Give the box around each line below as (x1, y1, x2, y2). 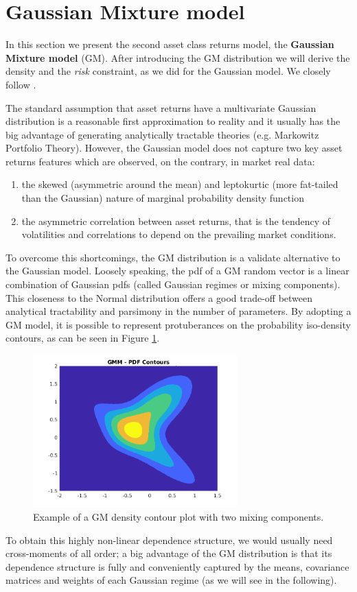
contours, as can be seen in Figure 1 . (5, 331, 160, 345)
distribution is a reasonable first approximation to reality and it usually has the (5, 114, 341, 128)
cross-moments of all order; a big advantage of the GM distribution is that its (5, 546, 332, 560)
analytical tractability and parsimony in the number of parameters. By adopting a (5, 304, 352, 318)
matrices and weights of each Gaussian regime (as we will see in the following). (5, 573, 337, 587)
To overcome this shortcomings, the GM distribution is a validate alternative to (5, 250, 341, 264)
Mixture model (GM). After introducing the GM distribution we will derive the (5, 50, 350, 64)
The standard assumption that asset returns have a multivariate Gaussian (5, 100, 316, 115)
